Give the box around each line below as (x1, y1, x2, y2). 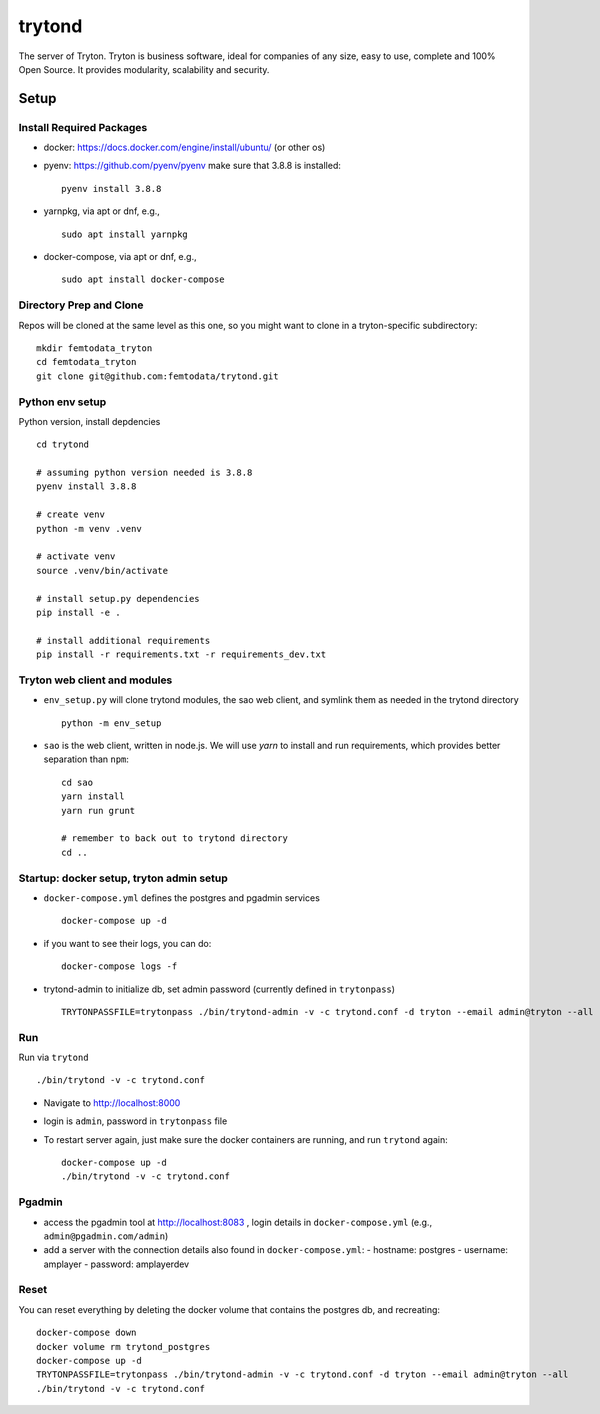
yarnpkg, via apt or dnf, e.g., (43, 205, 160, 217)
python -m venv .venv (36, 523, 142, 534)
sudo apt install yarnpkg (61, 228, 189, 240)
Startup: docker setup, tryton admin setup (18, 871, 229, 885)
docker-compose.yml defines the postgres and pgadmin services (43, 891, 320, 904)
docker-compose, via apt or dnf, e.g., (43, 251, 197, 263)
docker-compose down (36, 1327, 137, 1339)
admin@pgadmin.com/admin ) (43, 1230, 169, 1242)
